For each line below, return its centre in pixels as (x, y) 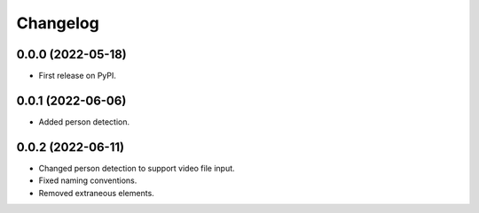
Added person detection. (84, 122)
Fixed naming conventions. (88, 180)
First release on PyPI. (78, 76)
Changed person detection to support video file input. (137, 168)
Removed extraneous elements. (96, 193)
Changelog (58, 23)
